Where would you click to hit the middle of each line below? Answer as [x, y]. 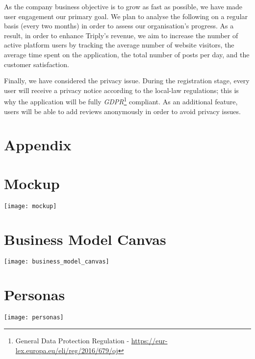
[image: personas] [34, 318]
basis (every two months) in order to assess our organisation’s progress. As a [119, 26]
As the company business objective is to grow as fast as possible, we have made [123, 6]
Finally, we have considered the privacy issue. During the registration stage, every [127, 81]
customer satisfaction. [37, 64]
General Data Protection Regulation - [72, 340]
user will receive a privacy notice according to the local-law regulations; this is [121, 90]
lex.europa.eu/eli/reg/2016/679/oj [67, 350]
